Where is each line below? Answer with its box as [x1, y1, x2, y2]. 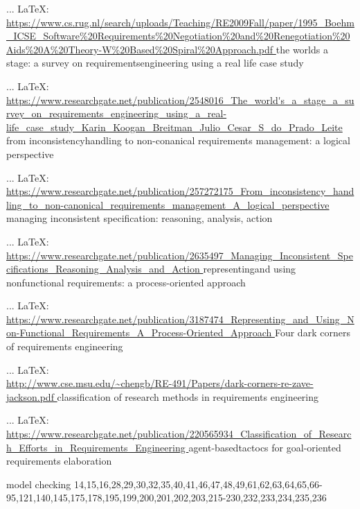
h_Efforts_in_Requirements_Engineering [6, 440, 186, 454]
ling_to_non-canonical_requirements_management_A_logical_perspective [6, 197, 330, 212]
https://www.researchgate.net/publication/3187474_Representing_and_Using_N [6, 311, 354, 326]
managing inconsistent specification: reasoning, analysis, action [6, 211, 273, 225]
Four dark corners [274, 325, 350, 340]
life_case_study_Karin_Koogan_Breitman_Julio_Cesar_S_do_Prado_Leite [6, 119, 343, 134]
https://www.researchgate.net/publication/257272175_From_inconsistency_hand [6, 184, 354, 198]
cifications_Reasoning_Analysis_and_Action [6, 261, 200, 276]
